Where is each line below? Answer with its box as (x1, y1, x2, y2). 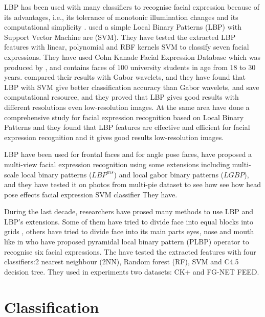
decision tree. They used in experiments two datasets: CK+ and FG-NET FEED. (4, 266, 259, 277)
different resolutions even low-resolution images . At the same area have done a (4, 101, 250, 112)
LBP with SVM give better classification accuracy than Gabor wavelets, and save (4, 81, 259, 92)
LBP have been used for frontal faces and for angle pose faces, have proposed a (4, 149, 252, 160)
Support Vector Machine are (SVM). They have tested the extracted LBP (4, 31, 236, 42)
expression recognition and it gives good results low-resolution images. (4, 131, 224, 142)
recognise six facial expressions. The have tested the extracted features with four (4, 246, 256, 257)
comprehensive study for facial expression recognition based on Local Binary (4, 111, 244, 122)
